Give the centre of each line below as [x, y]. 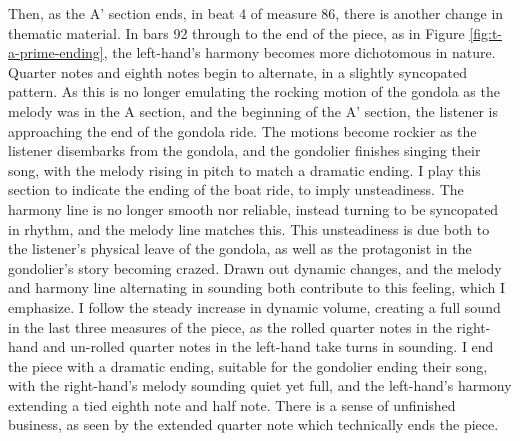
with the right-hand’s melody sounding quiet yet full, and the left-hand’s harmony [260, 385]
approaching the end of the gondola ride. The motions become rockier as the [242, 130]
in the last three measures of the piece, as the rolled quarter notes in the [230, 326]
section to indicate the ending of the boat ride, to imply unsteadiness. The [236, 189]
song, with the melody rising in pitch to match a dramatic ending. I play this [244, 169]
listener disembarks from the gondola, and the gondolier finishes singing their [244, 150]
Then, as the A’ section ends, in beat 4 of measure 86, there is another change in [256, 13]
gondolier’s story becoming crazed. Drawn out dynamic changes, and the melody [255, 267]
